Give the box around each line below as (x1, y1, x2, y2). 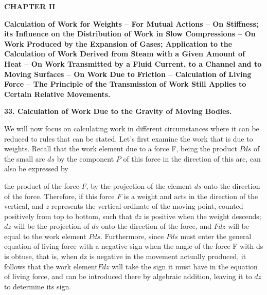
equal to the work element (4, 230, 86, 241)
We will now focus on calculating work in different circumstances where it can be (4, 123, 259, 133)
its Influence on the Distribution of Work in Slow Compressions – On (4, 28, 256, 39)
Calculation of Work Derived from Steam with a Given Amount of (4, 48, 245, 59)
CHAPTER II (4, 1, 56, 11)
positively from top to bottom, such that (4, 210, 132, 221)
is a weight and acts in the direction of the (123, 190, 258, 201)
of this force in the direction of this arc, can (123, 153, 261, 164)
